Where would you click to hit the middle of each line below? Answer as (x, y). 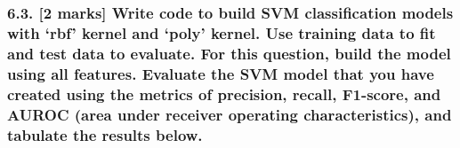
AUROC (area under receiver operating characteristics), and (230, 114)
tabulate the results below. (105, 134)
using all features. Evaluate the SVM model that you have (221, 73)
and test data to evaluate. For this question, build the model (229, 53)
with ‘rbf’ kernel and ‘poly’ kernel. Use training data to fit (222, 33)
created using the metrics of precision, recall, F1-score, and (224, 93)
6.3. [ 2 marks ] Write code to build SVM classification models (230, 13)
